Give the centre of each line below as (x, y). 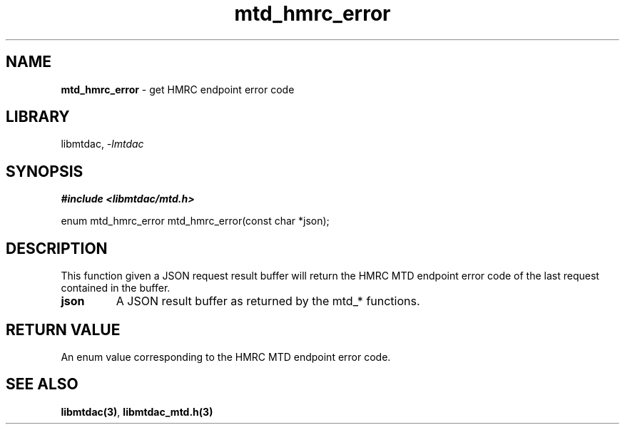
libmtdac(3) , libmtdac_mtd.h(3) (137, 411)
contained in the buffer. (116, 288)
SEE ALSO (42, 384)
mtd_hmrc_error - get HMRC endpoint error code (178, 89)
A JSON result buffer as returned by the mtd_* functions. (268, 301)
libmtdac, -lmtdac (102, 144)
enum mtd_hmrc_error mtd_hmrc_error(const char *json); (195, 221)
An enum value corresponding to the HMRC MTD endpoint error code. (226, 357)
